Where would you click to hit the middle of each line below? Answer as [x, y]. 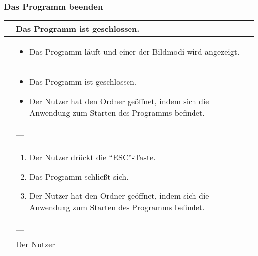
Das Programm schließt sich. [79, 177]
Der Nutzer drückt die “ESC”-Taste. [93, 157]
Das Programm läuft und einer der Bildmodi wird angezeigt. [134, 52]
